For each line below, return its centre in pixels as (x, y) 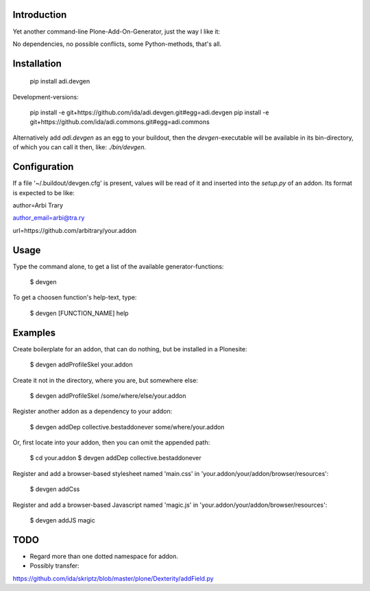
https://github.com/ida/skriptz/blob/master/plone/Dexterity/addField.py (113, 578)
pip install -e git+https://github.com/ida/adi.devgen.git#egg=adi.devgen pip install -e (149, 112)
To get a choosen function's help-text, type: (75, 297)
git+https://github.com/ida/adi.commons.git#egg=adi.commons (120, 122)
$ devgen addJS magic (62, 520)
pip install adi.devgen (60, 81)
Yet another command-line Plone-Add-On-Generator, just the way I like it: (116, 32)
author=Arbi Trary (38, 205)
